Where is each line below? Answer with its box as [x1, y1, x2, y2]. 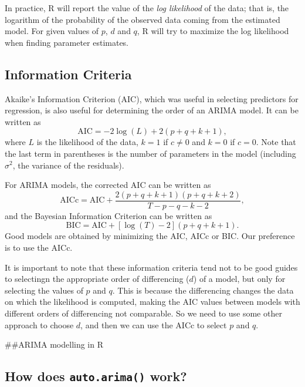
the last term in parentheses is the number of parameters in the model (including [5, 147, 296, 159]
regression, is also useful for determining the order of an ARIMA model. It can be [5, 104, 299, 116]
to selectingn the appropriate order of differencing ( [5, 272, 189, 285]
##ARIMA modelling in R [5, 338, 103, 351]
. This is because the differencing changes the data [112, 284, 294, 296]
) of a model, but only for [193, 272, 286, 285]
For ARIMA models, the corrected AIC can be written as [5, 179, 211, 191]
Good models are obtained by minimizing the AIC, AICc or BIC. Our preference [5, 230, 295, 242]
